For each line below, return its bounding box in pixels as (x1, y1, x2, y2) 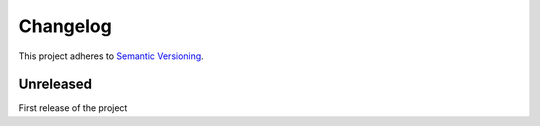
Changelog (18, 15, 112, 37)
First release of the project (18, 102, 128, 114)
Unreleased (18, 76, 93, 93)
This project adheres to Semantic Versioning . (18, 50, 204, 62)
